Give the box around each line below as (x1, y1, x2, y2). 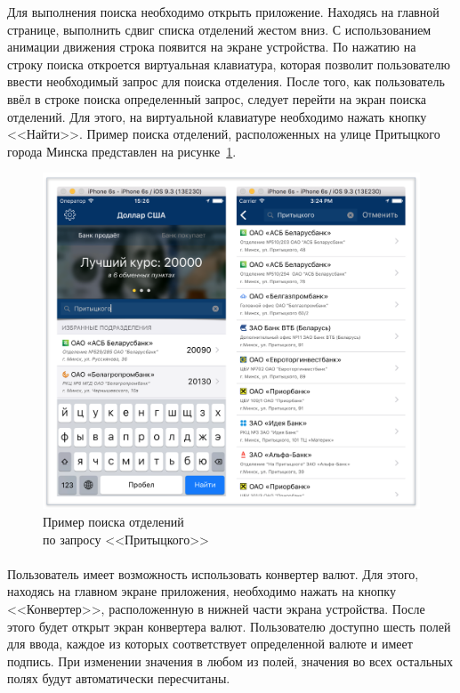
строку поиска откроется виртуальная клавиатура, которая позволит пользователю (7, 54, 450, 73)
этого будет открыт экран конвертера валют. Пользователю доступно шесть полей (7, 616, 451, 635)
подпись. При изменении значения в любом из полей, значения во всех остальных (7, 651, 453, 670)
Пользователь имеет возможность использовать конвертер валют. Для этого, (7, 564, 419, 583)
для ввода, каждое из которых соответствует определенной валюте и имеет (7, 634, 413, 653)
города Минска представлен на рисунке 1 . (7, 141, 237, 160)
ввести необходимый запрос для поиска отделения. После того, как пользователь (7, 72, 445, 91)
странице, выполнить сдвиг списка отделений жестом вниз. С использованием (7, 20, 432, 38)
